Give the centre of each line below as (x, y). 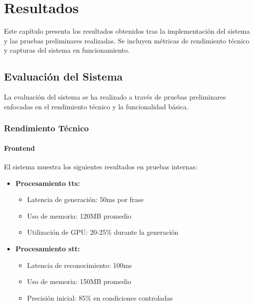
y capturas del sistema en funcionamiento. (67, 50)
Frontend (20, 148)
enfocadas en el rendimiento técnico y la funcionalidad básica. (96, 106)
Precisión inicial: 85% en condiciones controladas (100, 297)
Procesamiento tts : (48, 183)
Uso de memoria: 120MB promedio (79, 215)
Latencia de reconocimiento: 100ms (79, 265)
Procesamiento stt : (48, 248)
